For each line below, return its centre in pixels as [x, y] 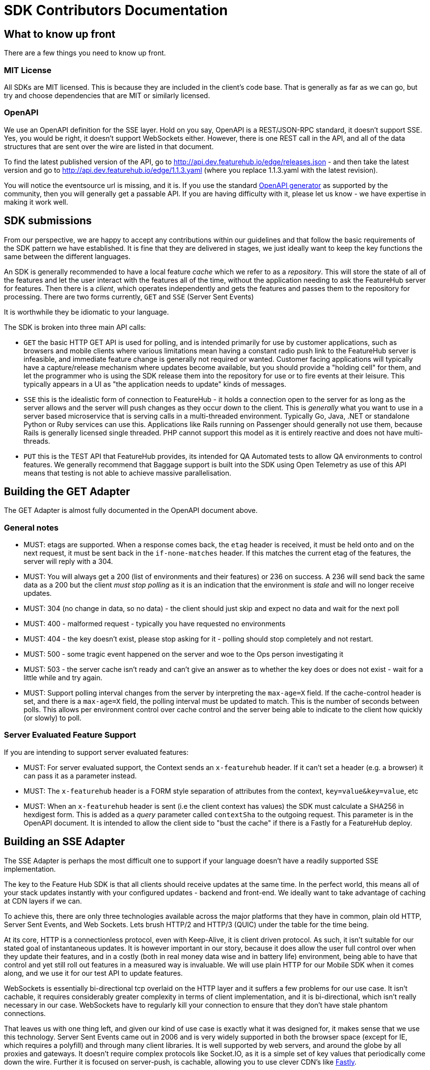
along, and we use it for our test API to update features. [94, 973]
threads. [37, 441]
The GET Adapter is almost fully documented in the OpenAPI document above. [131, 510]
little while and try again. [63, 678]
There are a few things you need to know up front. [85, 53]
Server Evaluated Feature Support [70, 735]
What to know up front [60, 34]
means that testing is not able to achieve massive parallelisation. [128, 473]
